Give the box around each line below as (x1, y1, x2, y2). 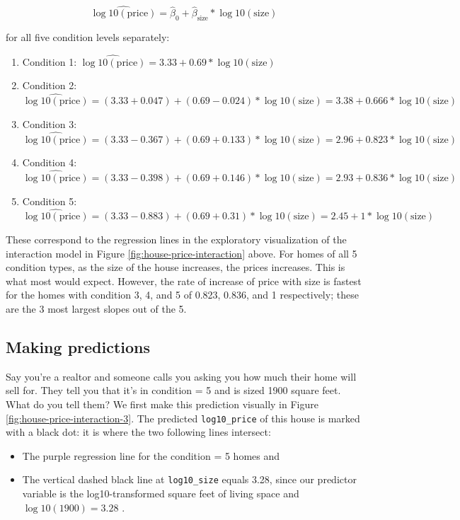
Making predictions (6, 336, 151, 357)
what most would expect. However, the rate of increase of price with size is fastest (6, 273, 362, 288)
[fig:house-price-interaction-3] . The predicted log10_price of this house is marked (6, 410, 360, 425)
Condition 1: (22, 54, 77, 69)
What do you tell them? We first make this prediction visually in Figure (6, 397, 318, 411)
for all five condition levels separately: (6, 30, 170, 45)
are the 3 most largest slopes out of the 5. (6, 301, 187, 316)
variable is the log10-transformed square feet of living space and (22, 486, 299, 501)
